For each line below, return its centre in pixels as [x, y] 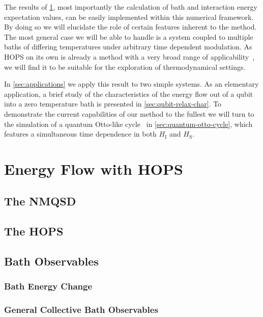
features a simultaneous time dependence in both [80, 134]
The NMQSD [40, 201]
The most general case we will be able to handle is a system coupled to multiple [129, 36]
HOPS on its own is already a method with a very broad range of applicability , [129, 56]
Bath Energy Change [48, 286]
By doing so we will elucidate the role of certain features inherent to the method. [130, 27]
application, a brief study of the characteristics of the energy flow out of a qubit [129, 94]
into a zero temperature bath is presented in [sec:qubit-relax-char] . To [113, 104]
